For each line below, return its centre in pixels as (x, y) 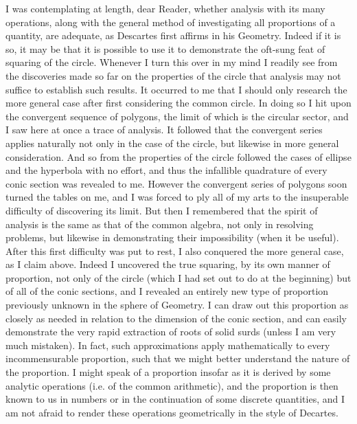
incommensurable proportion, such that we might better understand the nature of (178, 358)
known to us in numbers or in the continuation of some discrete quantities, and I (175, 399)
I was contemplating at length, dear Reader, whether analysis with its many (165, 8)
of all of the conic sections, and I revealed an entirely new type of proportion (167, 291)
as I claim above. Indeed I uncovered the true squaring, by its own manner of (168, 264)
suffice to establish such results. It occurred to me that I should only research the (176, 89)
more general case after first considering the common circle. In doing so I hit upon (178, 103)
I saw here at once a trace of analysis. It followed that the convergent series (164, 130)
